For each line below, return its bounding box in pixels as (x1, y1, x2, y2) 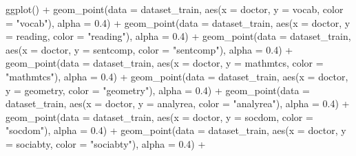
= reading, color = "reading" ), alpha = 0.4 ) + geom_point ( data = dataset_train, (6, 29, 351, 43)
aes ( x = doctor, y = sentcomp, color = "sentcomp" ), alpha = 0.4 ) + (6, 42, 293, 56)
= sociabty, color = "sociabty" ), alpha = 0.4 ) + (6, 136, 206, 151)
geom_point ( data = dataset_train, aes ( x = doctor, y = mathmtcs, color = (6, 56, 324, 70)
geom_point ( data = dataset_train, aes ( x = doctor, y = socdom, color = (6, 109, 313, 124)
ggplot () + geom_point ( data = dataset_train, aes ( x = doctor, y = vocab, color (6, 2, 344, 16)
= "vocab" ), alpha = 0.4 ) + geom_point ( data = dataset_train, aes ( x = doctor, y (6, 15, 350, 30)
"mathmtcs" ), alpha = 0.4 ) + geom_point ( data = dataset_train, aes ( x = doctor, (6, 69, 348, 83)
